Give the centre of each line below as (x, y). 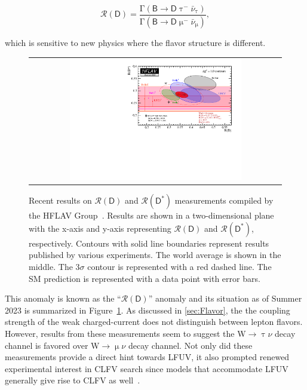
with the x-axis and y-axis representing (100, 228)
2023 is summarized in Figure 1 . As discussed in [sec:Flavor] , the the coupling (148, 310)
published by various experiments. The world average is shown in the (155, 255)
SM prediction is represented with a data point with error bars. (145, 278)
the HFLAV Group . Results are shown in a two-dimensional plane (151, 215)
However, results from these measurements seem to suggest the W (125, 333)
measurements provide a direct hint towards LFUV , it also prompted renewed (147, 357)
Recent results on (60, 200)
